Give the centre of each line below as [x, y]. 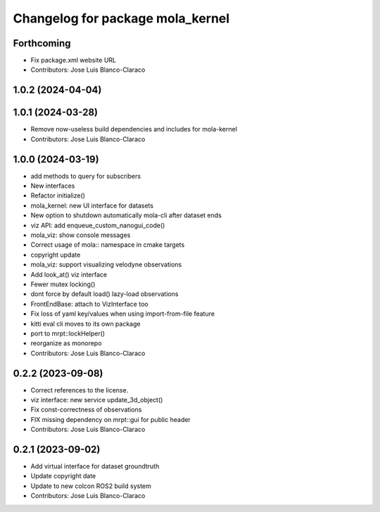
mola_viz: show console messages [81, 235]
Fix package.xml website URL [73, 60]
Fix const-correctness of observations [86, 410]
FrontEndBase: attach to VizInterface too [89, 304]
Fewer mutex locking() [63, 284]
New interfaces [53, 186]
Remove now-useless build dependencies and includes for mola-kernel [134, 129]
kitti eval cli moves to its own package [85, 324]
